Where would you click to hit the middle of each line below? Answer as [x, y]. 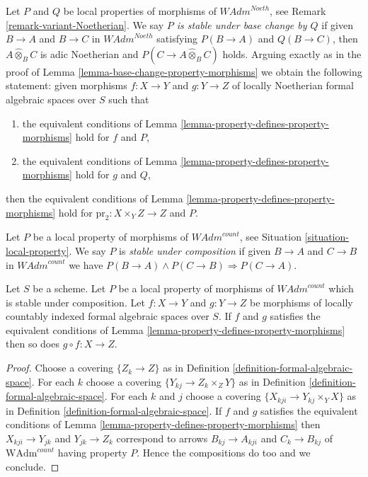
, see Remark [298, 11]
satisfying [177, 39]
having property [92, 453]
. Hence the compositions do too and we [224, 453]
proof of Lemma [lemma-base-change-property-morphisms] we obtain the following [184, 71]
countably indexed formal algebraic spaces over [108, 316]
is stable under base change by [242, 24]
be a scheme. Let [69, 288]
